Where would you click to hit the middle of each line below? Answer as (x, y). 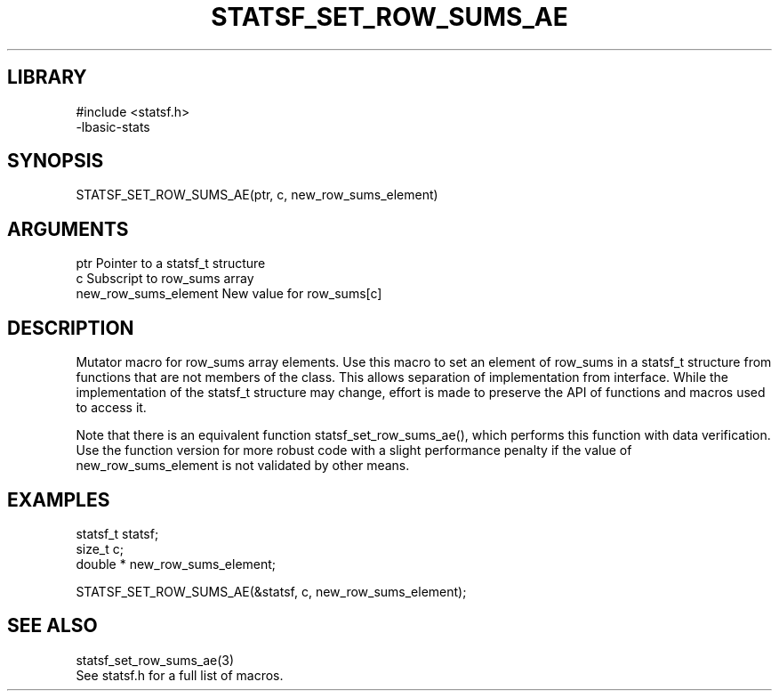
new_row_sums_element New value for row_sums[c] (229, 294)
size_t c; (100, 548)
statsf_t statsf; (117, 533)
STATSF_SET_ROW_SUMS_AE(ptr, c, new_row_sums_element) (257, 195)
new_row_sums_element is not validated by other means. (243, 466)
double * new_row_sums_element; (176, 564)
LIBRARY (47, 77)
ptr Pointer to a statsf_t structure (171, 264)
